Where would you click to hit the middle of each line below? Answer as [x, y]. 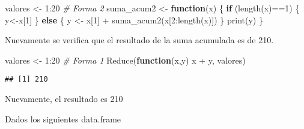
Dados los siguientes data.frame [63, 118]
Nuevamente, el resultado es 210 [64, 99]
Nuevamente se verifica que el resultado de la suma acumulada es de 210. [139, 40]
